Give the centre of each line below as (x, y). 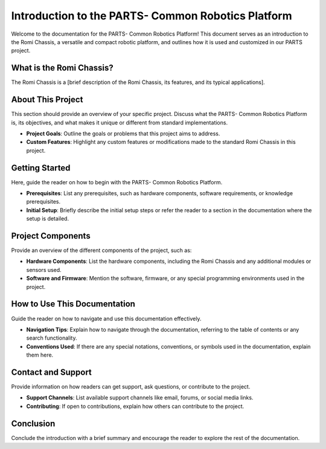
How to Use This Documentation (73, 304)
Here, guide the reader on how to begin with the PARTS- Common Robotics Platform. (117, 182)
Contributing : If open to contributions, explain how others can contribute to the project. (135, 406)
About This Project (47, 100)
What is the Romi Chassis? (62, 68)
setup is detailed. (48, 219)
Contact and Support (51, 372)
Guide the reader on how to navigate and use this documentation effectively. (106, 318)
